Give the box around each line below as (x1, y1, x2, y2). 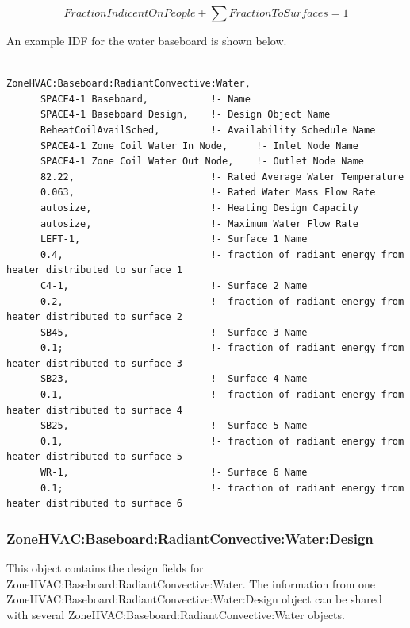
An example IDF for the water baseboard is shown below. (6, 33, 287, 48)
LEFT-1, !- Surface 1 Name (40, 233, 308, 245)
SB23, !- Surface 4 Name (40, 373, 308, 385)
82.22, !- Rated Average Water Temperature (40, 171, 404, 183)
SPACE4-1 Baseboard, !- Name (40, 93, 251, 105)
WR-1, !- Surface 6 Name (40, 467, 308, 479)
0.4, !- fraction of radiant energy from (40, 249, 404, 260)
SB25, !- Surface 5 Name (40, 420, 308, 432)
